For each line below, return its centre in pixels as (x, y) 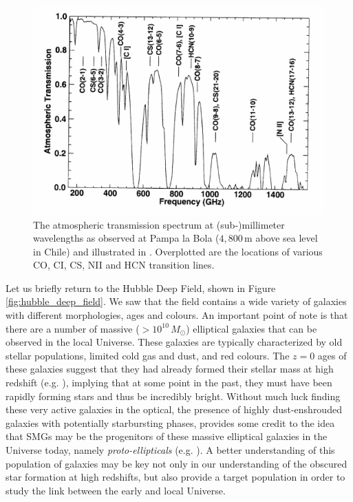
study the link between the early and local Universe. (116, 490)
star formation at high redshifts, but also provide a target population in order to (175, 477)
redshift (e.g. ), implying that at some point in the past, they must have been (169, 383)
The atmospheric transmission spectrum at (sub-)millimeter (159, 224)
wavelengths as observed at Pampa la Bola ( (126, 238)
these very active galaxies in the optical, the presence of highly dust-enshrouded (174, 409)
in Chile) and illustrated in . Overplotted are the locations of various (178, 251)
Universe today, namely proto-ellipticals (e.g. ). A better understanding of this (170, 450)
